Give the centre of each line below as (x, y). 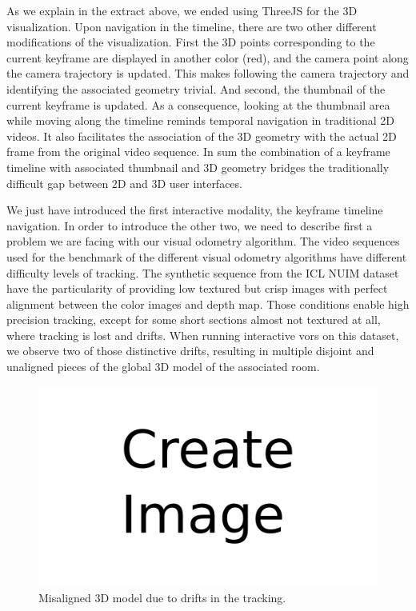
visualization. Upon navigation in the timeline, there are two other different (192, 26)
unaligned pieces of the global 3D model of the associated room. (163, 367)
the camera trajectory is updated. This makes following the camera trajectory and (208, 73)
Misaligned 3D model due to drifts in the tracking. (162, 597)
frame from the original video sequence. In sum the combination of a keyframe (198, 152)
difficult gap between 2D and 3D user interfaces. (124, 183)
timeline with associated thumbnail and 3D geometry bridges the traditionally (198, 167)
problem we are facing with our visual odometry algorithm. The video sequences (203, 241)
